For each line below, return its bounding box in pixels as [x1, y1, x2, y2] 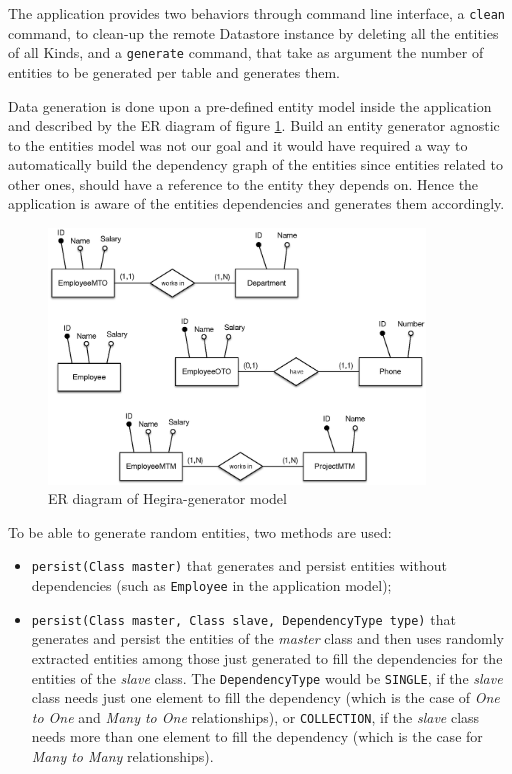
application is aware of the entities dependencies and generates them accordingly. [8, 193, 505, 214]
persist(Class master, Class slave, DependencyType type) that [31, 608, 456, 629]
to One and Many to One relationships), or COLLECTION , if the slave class [31, 706, 480, 727]
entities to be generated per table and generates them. [8, 61, 340, 82]
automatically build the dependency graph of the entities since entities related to [8, 154, 503, 175]
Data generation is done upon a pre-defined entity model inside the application [8, 95, 492, 116]
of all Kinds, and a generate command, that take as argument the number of [8, 42, 484, 63]
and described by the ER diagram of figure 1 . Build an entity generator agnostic [8, 115, 500, 136]
